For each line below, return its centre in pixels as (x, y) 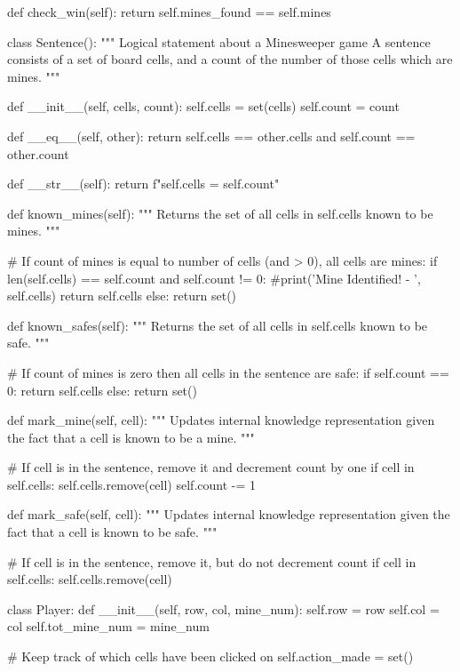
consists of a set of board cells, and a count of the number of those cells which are (230, 59)
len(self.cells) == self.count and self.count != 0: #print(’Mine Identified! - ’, (214, 278)
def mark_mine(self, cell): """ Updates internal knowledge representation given (221, 420)
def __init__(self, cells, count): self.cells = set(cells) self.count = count (203, 106)
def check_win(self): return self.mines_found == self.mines (169, 12)
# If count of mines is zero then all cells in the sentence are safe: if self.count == (228, 372)
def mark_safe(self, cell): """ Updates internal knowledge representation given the (229, 514)
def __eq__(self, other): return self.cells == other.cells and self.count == (211, 136)
